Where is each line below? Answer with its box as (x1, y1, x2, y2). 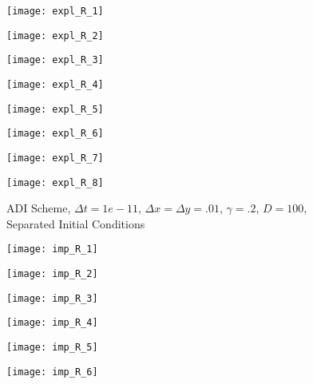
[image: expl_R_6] (6, 128, 104, 140)
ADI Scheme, (6, 200, 71, 216)
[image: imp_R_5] (6, 342, 98, 354)
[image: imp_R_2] (6, 268, 98, 280)
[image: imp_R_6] (6, 366, 98, 378)
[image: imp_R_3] (6, 292, 98, 304)
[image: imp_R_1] (6, 243, 98, 255)
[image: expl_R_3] (6, 54, 104, 66)
